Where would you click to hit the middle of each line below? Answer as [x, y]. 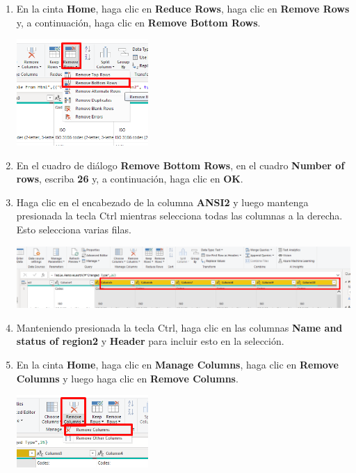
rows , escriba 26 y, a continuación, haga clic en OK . [130, 179]
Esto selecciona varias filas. [74, 230]
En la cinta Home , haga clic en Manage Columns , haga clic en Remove [177, 365]
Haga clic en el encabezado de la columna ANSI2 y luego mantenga [162, 202]
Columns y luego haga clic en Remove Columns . [127, 378]
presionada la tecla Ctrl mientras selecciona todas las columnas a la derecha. [179, 216]
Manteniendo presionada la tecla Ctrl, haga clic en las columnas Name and [179, 327]
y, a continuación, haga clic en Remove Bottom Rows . [138, 22]
